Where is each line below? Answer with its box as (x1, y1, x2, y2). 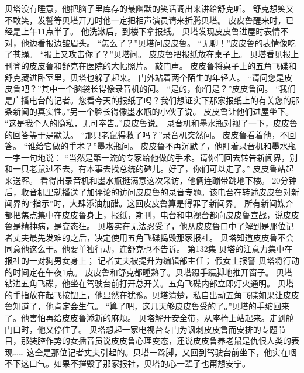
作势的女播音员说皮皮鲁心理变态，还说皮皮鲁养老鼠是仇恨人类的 (45, 334, 291, 347)
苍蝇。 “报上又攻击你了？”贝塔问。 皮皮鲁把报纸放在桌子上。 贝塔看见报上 (12, 48, 299, 60)
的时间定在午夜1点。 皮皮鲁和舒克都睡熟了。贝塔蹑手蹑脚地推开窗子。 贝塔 (5, 265, 293, 278)
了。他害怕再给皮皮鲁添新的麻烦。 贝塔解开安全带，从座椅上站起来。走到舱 (5, 312, 294, 324)
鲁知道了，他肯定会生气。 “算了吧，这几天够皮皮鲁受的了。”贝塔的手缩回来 (5, 300, 289, 312)
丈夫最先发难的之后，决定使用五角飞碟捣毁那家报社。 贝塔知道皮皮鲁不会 (12, 231, 294, 243)
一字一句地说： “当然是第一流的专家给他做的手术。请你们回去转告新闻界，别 (5, 151, 298, 163)
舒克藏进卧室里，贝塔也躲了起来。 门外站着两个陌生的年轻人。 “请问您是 (5, 71, 284, 83)
